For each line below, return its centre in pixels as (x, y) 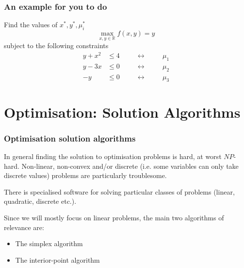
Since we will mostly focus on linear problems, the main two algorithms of (114, 217)
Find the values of (31, 25)
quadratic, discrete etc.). (40, 201)
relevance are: (24, 227)
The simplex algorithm (49, 243)
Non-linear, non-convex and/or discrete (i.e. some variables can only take (130, 166)
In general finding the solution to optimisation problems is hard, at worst (113, 156)
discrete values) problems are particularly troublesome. (85, 175)
